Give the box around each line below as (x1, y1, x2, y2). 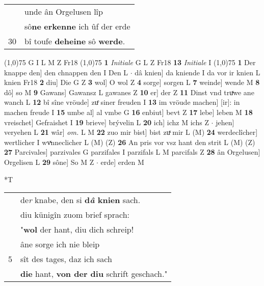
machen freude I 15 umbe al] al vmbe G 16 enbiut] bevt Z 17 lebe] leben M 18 (4, 106, 253, 117)
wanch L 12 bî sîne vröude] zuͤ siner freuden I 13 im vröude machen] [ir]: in (4, 97, 240, 107)
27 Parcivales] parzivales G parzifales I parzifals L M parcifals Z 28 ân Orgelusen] (4, 147, 260, 157)
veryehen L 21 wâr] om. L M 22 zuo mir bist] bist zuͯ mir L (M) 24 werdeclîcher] (4, 127, 258, 137)
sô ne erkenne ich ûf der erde (24, 20, 130, 32)
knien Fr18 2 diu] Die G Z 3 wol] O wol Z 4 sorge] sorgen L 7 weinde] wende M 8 (4, 77, 260, 88)
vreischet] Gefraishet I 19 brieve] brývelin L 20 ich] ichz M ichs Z (4, 117, 209, 127)
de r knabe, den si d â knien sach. (20, 194, 141, 206)
